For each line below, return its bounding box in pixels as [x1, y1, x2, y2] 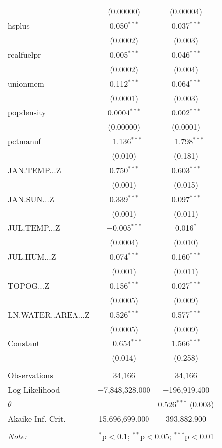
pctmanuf [8, 135, 41, 147]
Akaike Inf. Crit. [8, 413, 66, 424]
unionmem [8, 78, 44, 89]
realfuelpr [8, 49, 41, 60]
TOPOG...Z [8, 280, 50, 291]
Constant [8, 337, 40, 349]
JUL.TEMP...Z [8, 222, 60, 233]
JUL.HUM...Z [8, 251, 56, 262]
